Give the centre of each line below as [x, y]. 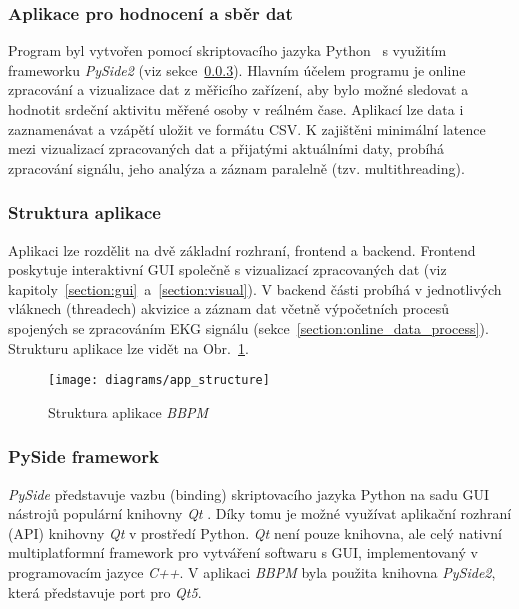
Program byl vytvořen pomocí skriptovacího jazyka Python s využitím [227, 50]
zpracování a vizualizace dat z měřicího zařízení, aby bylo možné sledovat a [238, 89]
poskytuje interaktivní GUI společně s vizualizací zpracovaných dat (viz [227, 269]
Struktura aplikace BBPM [128, 411]
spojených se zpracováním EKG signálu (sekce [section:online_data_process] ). [248, 327]
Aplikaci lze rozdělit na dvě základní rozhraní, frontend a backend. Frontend [242, 249]
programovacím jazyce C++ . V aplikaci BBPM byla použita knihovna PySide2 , [252, 572]
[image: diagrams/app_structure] [159, 380]
